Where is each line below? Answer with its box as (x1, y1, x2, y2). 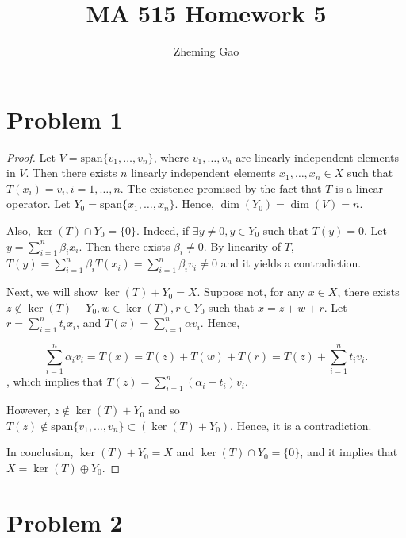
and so (148, 402, 180, 418)
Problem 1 (6, 102, 123, 135)
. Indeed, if (136, 222, 190, 239)
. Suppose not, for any (197, 283, 305, 300)
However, (6, 402, 51, 418)
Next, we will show (6, 283, 98, 300)
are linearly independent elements (236, 148, 400, 165)
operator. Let (6, 195, 71, 212)
